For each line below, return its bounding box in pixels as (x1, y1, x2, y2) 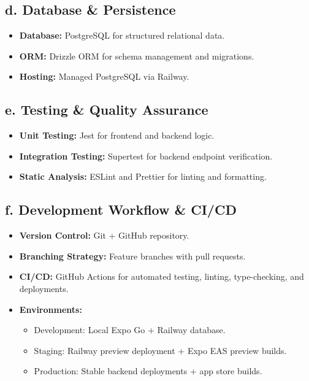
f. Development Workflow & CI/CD (5, 200, 237, 219)
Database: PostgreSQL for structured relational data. (19, 29, 225, 42)
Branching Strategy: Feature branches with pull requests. (19, 249, 246, 262)
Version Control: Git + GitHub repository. (19, 229, 189, 242)
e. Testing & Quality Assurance (5, 100, 208, 119)
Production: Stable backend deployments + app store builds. (34, 364, 262, 377)
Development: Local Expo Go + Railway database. (34, 323, 226, 336)
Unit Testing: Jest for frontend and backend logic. (19, 129, 215, 142)
